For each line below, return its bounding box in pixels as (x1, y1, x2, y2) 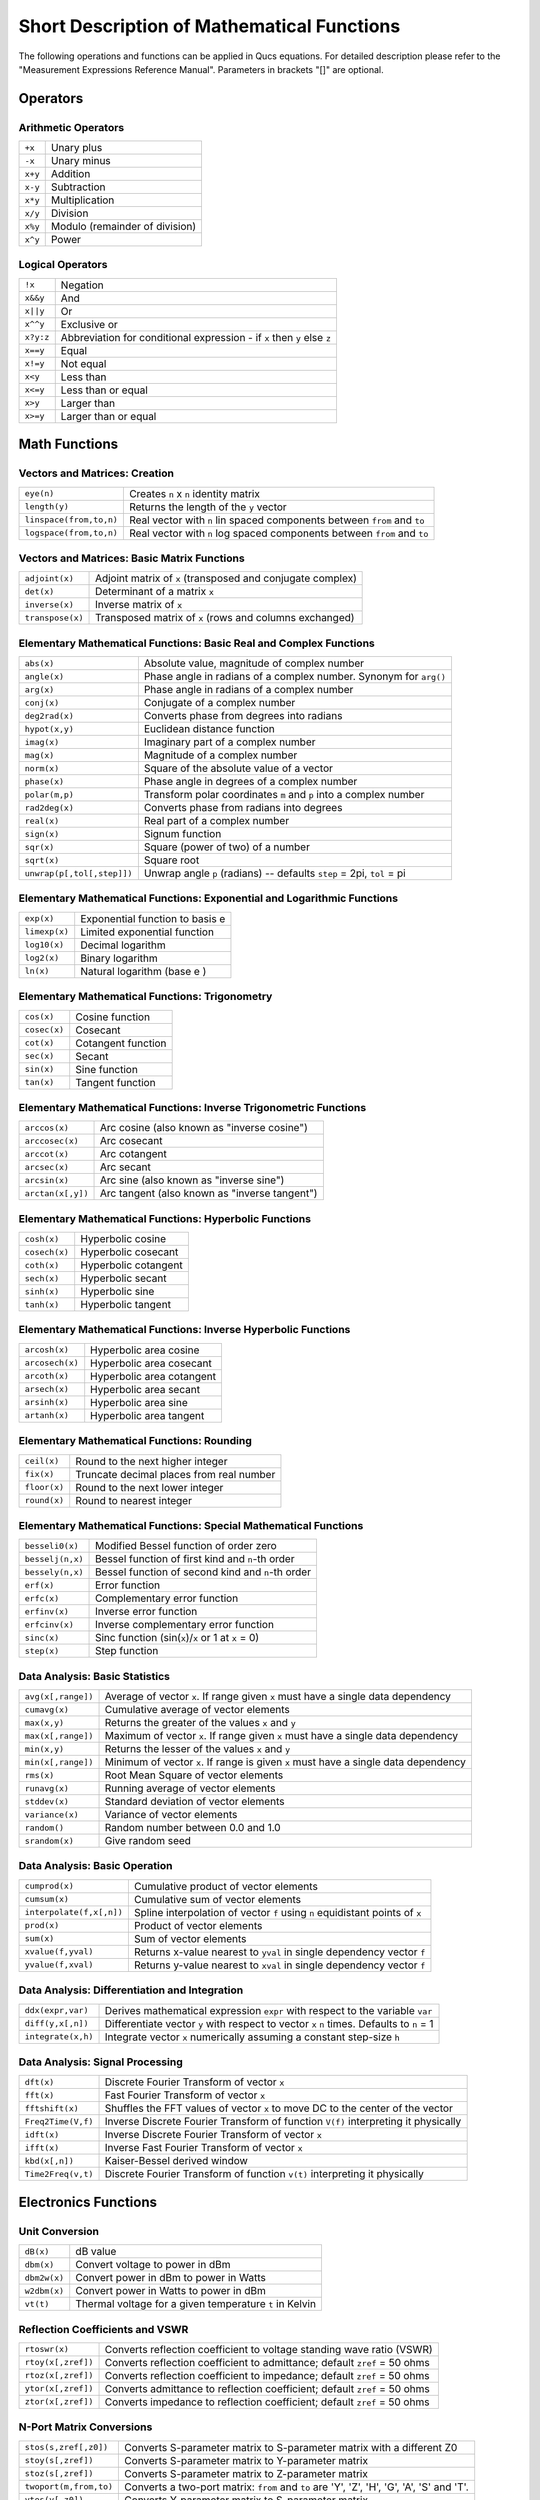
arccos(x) (24, 1122, 70, 1133)
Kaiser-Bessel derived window (104, 2154, 249, 2168)
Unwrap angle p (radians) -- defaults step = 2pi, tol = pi (143, 866, 406, 880)
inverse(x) (24, 599, 75, 610)
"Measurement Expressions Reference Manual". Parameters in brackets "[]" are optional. (18, 63, 384, 75)
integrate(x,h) (24, 2031, 94, 2042)
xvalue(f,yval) (24, 1946, 94, 1957)
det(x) (24, 586, 55, 597)
